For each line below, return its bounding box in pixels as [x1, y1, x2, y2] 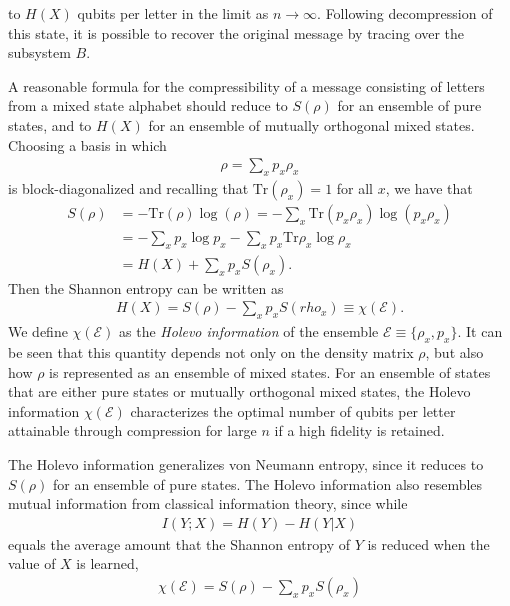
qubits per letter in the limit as [77, 3, 269, 23]
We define [8, 321, 68, 342]
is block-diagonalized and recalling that [8, 177, 249, 198]
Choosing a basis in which [8, 134, 167, 155]
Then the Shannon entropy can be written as [8, 277, 284, 298]
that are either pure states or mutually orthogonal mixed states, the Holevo [8, 381, 471, 402]
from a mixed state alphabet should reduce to [8, 95, 288, 116]
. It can [457, 321, 503, 342]
